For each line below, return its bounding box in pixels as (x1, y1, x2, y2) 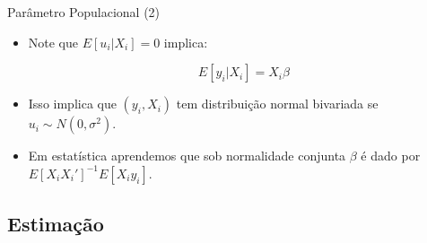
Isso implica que (28, 94, 117, 113)
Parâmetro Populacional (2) (7, 3, 161, 21)
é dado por (361, 146, 421, 165)
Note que (28, 32, 79, 51)
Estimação (7, 210, 104, 238)
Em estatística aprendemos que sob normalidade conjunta (28, 146, 346, 165)
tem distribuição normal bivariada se (176, 94, 379, 113)
